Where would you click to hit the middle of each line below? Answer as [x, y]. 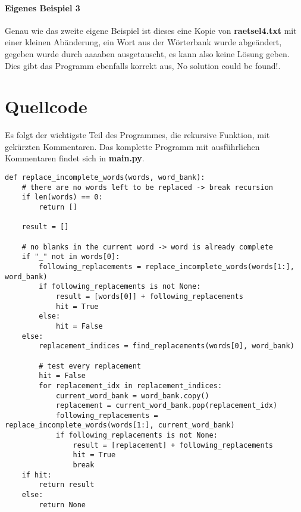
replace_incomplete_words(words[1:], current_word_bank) [120, 425]
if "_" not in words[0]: [71, 257]
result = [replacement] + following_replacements [173, 445]
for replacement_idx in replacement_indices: [131, 385]
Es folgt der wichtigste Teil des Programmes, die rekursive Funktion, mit [137, 135]
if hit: [37, 475]
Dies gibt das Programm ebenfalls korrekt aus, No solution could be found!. [143, 65]
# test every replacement [90, 366]
